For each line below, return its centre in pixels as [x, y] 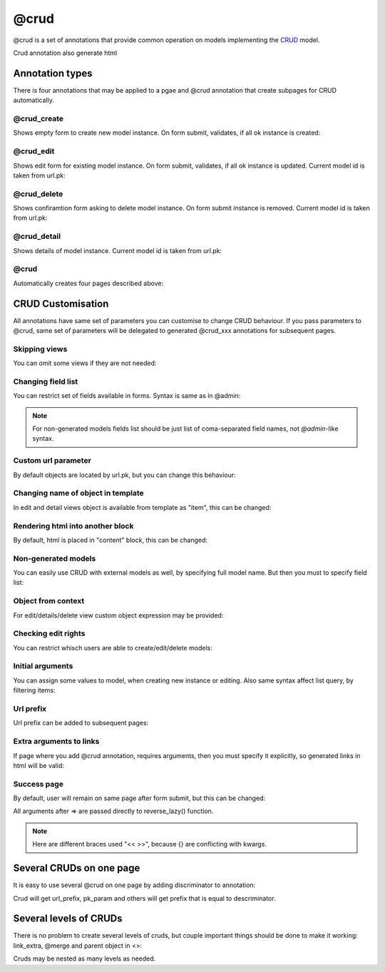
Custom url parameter [52, 461]
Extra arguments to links [56, 742]
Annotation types [53, 73]
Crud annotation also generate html [65, 53]
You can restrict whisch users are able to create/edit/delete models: [113, 648]
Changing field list [46, 382]
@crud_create [38, 119]
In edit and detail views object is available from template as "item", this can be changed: [142, 507]
